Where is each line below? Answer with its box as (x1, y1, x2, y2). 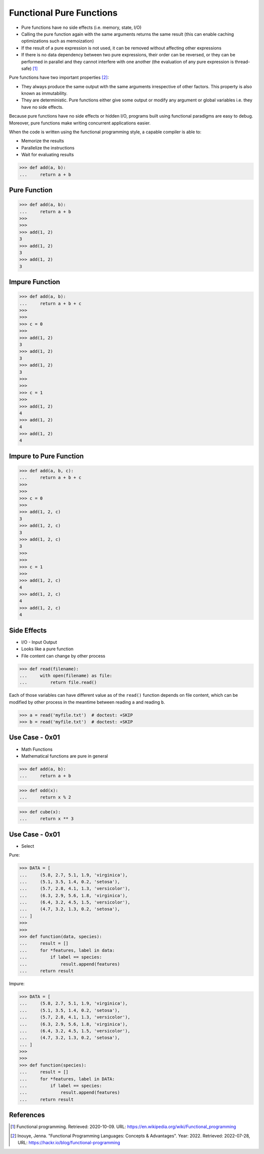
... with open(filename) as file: (19, 673, 112, 678)
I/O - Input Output (21, 639, 57, 645)
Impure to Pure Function (9, 452, 84, 460)
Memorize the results (21, 138, 65, 144)
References (9, 1111, 45, 1119)
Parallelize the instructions (21, 145, 75, 150)
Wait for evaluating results (21, 152, 74, 158)
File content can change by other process (21, 653, 106, 659)
